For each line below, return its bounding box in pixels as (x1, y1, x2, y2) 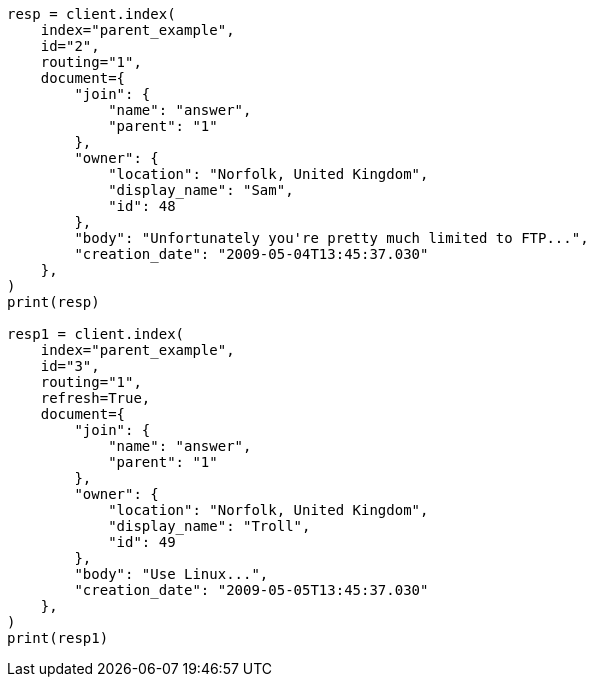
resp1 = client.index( (7, 326, 185, 342)
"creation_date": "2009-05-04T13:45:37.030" (74, 246, 429, 262)
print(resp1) (7, 630, 109, 646)
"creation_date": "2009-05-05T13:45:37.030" (74, 582, 429, 598)
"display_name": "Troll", (108, 518, 311, 534)
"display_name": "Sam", (108, 182, 294, 198)
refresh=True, (40, 390, 151, 406)
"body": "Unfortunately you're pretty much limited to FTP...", (74, 230, 589, 246)
